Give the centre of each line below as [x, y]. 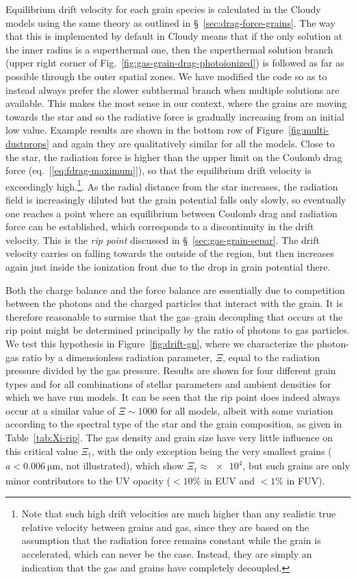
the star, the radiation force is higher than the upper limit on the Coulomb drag [174, 157]
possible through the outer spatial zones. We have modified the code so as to [166, 76]
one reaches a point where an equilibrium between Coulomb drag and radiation [171, 213]
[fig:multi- [308, 130]
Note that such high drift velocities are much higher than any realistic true [179, 514]
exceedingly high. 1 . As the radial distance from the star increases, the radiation [172, 185]
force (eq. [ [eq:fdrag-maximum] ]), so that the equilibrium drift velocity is [158, 170]
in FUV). [306, 480]
